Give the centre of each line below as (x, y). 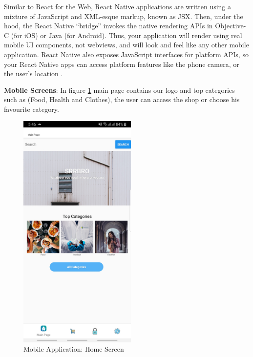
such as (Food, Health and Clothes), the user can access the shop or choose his (122, 99)
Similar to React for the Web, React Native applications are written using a (118, 6)
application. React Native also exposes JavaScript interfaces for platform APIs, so (126, 54)
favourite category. (32, 109)
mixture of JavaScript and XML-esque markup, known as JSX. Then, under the (124, 16)
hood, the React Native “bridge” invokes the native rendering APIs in (108, 26)
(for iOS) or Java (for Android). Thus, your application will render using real (126, 35)
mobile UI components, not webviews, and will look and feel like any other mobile (126, 45)
